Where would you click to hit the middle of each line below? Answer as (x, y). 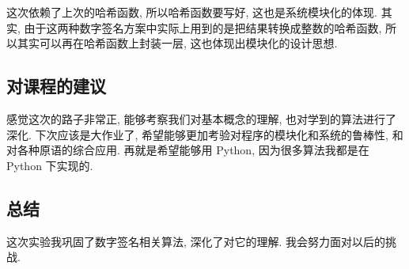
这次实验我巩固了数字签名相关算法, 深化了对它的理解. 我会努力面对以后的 (196, 241)
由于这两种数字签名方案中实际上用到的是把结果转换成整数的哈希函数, (203, 27)
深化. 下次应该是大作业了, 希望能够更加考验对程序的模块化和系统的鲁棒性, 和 (205, 134)
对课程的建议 (56, 86)
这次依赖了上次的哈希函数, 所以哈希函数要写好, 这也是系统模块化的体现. (192, 12)
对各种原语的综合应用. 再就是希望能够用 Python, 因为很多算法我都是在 (188, 150)
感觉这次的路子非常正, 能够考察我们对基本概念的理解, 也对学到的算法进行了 (202, 118)
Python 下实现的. (50, 165)
